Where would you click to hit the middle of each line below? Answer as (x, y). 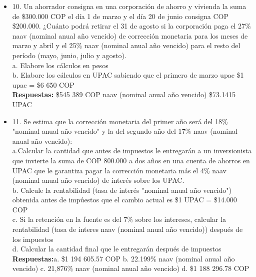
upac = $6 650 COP (43, 84)
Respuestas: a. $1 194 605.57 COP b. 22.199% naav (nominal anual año (123, 258)
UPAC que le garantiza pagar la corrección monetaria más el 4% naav (119, 170)
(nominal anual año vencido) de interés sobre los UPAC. (98, 180)
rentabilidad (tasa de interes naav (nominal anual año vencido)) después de (127, 229)
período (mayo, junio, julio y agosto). (69, 55)
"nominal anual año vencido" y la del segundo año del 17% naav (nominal (125, 131)
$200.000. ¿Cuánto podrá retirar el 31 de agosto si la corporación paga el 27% (131, 26)
